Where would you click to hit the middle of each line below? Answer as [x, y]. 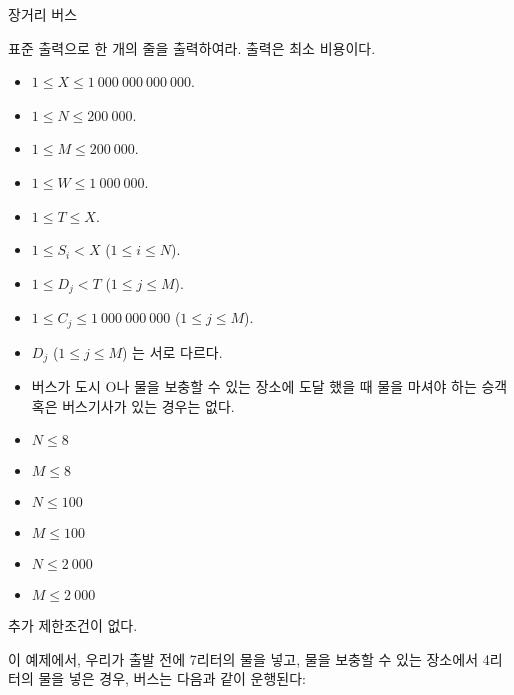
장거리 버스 [43, 14]
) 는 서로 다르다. [172, 351]
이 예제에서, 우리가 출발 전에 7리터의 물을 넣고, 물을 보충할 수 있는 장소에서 [243, 658]
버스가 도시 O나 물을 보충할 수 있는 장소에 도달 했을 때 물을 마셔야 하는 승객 [269, 386]
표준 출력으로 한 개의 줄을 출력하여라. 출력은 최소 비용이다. [192, 47]
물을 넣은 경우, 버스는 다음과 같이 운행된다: [172, 678]
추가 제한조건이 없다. [73, 625]
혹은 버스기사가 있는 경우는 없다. [133, 405]
